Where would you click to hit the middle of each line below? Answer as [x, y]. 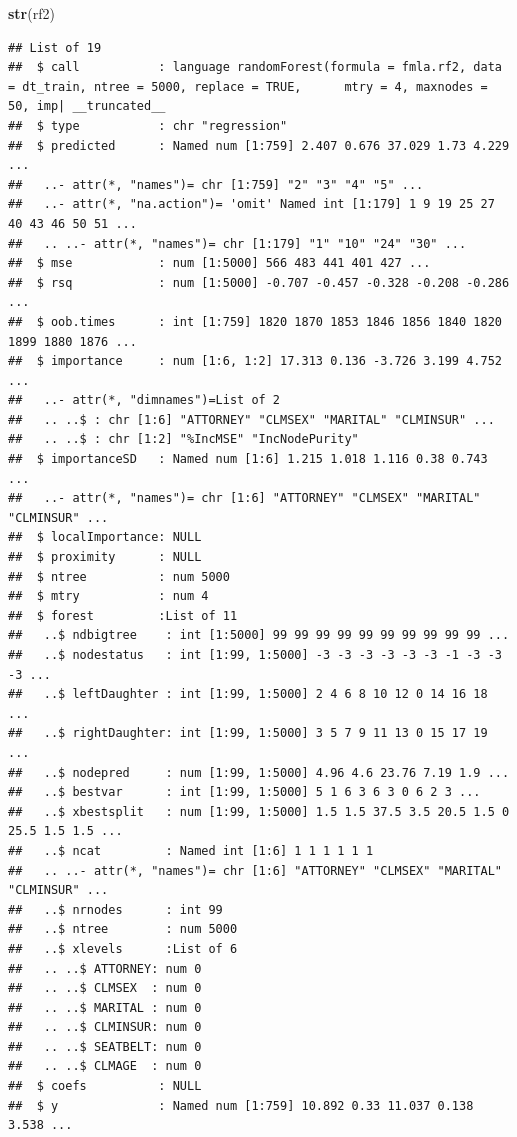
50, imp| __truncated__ [87, 106]
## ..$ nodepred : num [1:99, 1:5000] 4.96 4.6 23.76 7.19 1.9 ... [259, 772]
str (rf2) [31, 13]
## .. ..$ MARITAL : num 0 [105, 1007]
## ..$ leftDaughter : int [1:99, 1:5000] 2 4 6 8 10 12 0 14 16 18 [248, 694]
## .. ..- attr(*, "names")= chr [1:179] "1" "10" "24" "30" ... [237, 243]
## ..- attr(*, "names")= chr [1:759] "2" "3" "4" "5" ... [216, 184]
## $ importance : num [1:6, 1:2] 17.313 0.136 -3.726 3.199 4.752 [255, 361]
